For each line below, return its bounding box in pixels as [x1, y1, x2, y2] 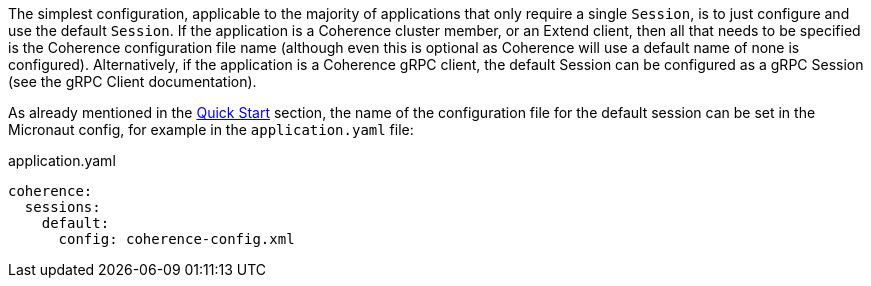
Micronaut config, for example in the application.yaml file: [8, 121, 414, 138]
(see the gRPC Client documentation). [8, 73, 257, 90]
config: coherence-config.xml [58, 231, 295, 247]
